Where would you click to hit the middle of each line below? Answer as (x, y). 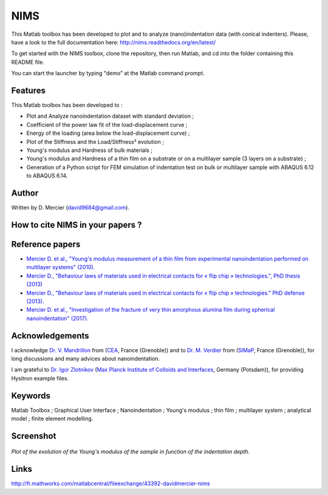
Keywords (31, 396)
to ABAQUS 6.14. (47, 176)
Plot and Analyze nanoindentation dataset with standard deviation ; (110, 116)
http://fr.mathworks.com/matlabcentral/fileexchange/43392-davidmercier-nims (111, 483)
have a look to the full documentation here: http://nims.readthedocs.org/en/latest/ (114, 42)
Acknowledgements (50, 336)
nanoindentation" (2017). (57, 318)
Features (28, 90)
